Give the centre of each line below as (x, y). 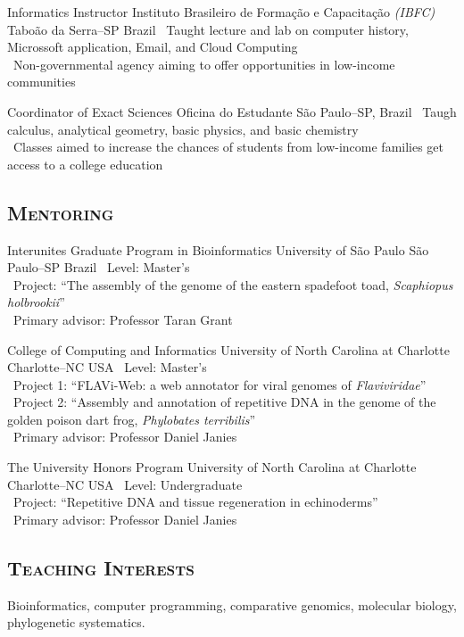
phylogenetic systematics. (76, 622)
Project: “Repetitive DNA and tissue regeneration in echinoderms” (195, 502)
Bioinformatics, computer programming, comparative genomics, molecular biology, (232, 604)
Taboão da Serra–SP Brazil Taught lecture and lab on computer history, (208, 29)
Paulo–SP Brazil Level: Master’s (99, 267)
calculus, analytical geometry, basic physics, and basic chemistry (183, 129)
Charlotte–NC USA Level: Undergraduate (125, 484)
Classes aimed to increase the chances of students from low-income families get (228, 147)
